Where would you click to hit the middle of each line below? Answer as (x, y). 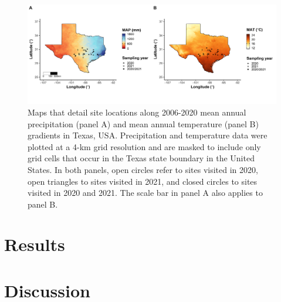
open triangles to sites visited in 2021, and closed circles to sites (143, 181)
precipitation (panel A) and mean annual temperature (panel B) (143, 123)
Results (35, 244)
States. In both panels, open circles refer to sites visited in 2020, (143, 169)
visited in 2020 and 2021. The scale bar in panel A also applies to (145, 193)
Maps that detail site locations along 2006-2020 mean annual (137, 112)
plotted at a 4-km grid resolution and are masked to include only (144, 146)
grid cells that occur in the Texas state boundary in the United (141, 158)
